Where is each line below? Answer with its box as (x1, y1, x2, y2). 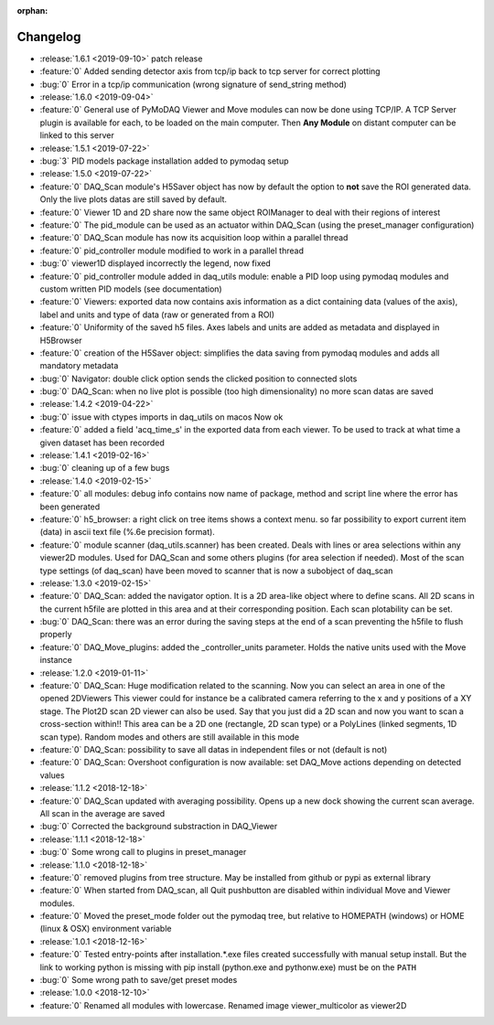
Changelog (16, 28, 81, 45)
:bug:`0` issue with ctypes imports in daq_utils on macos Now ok (39, 411, 284, 422)
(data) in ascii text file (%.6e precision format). (39, 527, 215, 538)
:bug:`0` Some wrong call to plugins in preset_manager (39, 847, 247, 858)
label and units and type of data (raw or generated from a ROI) (39, 309, 274, 320)
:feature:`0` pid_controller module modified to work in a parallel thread (39, 245, 304, 256)
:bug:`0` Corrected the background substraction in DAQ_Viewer (39, 821, 278, 832)
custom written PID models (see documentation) (39, 283, 223, 294)
